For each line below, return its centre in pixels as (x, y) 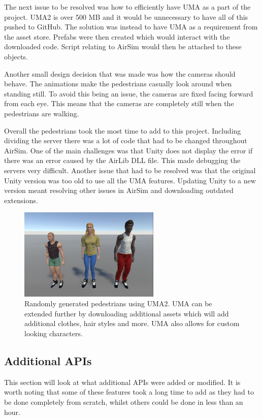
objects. (16, 56)
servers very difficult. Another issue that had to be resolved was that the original (130, 170)
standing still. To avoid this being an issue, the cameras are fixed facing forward (129, 93)
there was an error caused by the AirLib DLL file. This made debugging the (122, 160)
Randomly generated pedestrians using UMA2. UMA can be (118, 303)
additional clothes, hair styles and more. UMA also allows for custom (132, 323)
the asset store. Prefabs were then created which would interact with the (117, 36)
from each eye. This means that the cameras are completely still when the (119, 103)
